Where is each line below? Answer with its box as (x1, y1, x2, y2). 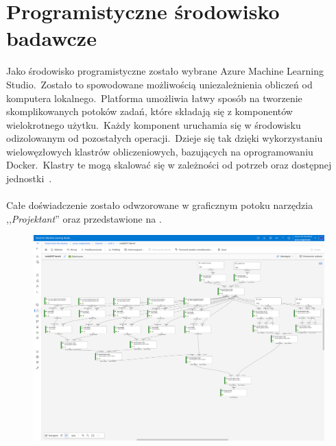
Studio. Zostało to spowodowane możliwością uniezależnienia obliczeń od (6, 77, 313, 91)
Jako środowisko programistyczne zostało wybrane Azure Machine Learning (6, 64, 324, 78)
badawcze (6, 24, 97, 52)
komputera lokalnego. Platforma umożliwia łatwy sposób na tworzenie (6, 90, 302, 105)
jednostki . (6, 171, 52, 186)
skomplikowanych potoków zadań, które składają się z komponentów (6, 104, 293, 119)
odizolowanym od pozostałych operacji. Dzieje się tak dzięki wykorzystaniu (6, 131, 323, 145)
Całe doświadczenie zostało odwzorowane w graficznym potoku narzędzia (6, 198, 313, 212)
